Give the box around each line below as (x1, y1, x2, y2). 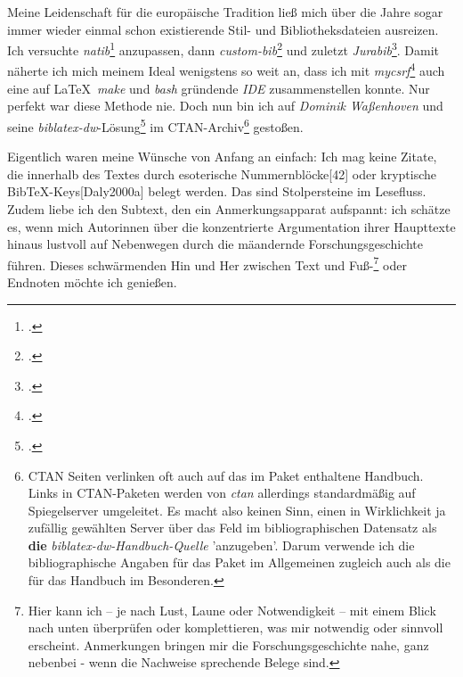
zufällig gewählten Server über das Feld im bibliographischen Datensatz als (28, 518, 437, 537)
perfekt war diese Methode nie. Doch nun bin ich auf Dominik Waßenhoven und (7, 96, 443, 115)
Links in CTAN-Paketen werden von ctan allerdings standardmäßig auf (28, 483, 416, 502)
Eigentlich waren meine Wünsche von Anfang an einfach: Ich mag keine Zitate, (7, 147, 437, 166)
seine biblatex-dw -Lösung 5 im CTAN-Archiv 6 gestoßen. (7, 114, 304, 136)
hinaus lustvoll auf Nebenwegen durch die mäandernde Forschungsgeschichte (7, 235, 423, 253)
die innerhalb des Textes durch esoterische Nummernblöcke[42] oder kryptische (7, 164, 437, 183)
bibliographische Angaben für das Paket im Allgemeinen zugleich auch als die (28, 553, 451, 572)
